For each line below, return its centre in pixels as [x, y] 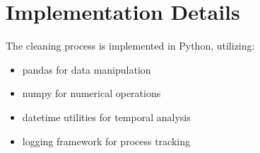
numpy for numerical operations [91, 93]
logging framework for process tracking [106, 141]
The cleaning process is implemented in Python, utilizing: [130, 46]
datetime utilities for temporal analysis [106, 117]
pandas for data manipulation [87, 69]
